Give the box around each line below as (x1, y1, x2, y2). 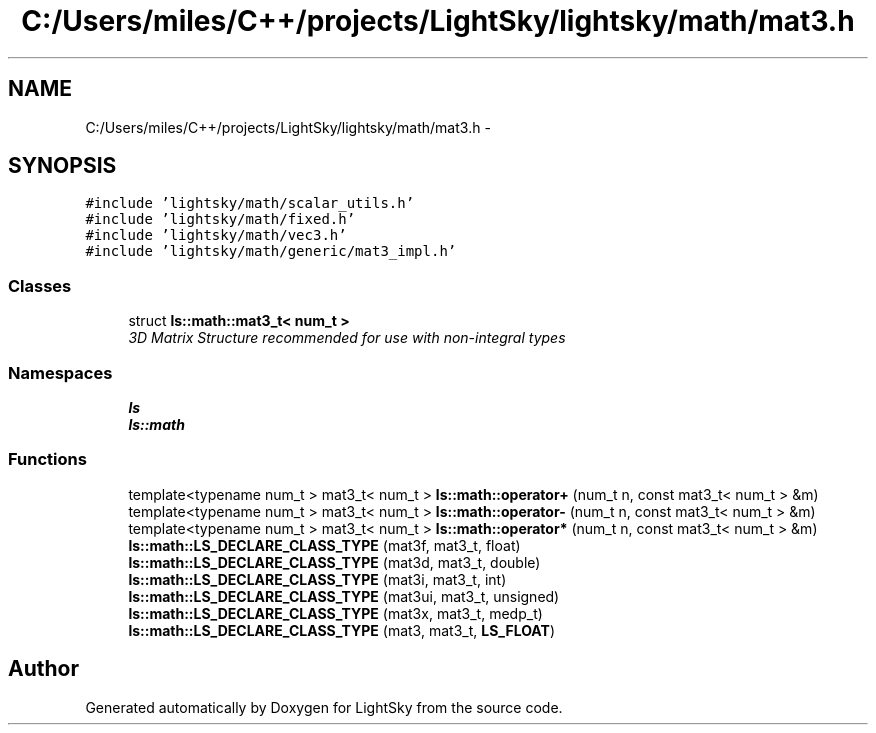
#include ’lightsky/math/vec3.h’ (85, 227, 347, 244)
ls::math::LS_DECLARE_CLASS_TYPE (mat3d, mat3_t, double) (128, 553, 541, 571)
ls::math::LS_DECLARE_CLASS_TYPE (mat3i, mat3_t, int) (128, 570, 507, 588)
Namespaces (8, 362, 113, 383)
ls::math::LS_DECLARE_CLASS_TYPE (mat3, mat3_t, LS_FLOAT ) (128, 621, 556, 639)
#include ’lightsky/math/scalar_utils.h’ (85, 195, 415, 212)
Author (8, 656, 79, 682)
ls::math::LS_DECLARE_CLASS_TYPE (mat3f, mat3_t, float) (128, 536, 521, 554)
